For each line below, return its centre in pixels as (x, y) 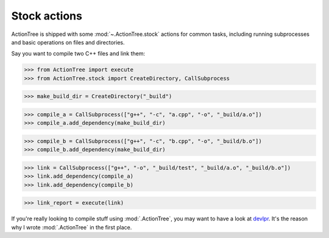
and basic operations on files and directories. (68, 42)
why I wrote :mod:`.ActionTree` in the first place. (72, 227)
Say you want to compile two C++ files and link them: (78, 54)
